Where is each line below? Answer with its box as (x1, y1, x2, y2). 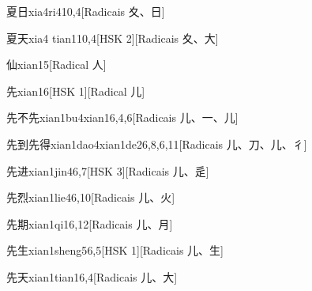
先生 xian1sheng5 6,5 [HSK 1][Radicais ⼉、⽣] (6, 242, 224, 259)
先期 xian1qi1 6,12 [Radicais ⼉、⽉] (6, 215, 173, 232)
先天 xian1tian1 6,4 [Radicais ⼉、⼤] (6, 268, 178, 285)
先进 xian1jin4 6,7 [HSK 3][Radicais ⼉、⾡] (6, 162, 209, 179)
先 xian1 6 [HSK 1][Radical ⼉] (6, 82, 145, 99)
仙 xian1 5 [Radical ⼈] (6, 56, 107, 73)
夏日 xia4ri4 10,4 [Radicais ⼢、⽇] (6, 3, 165, 19)
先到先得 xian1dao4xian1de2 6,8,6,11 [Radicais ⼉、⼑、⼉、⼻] (6, 135, 307, 152)
